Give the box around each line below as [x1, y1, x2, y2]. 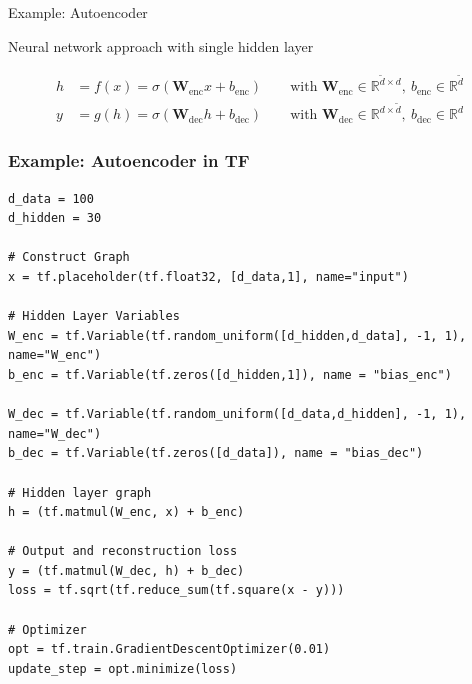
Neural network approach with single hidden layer [8, 35, 314, 56]
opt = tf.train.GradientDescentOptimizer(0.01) [8, 642, 331, 657]
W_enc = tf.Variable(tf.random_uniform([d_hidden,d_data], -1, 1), [8, 328, 467, 343]
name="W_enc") [8, 348, 102, 363]
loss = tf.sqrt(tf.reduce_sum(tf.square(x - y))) [8, 583, 345, 598]
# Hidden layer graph [8, 485, 152, 500]
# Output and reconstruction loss [8, 544, 238, 559]
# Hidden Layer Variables [8, 309, 180, 324]
